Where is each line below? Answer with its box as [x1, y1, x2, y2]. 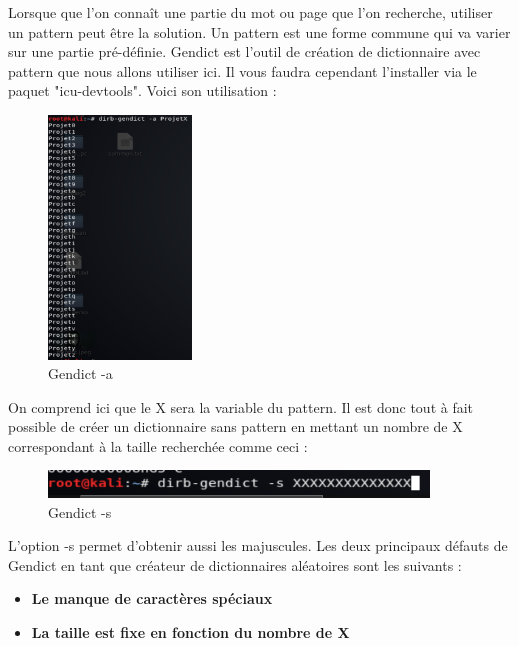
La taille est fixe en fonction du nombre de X [31, 621, 350, 642]
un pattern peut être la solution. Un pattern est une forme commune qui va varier [8, 21, 511, 42]
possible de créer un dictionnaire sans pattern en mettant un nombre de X [8, 416, 463, 437]
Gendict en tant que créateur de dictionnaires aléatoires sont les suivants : [8, 554, 462, 575]
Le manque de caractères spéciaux [31, 588, 273, 609]
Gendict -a [48, 363, 113, 384]
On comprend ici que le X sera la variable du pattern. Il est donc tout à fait [8, 396, 474, 417]
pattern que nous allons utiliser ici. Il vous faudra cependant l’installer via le [8, 60, 477, 81]
